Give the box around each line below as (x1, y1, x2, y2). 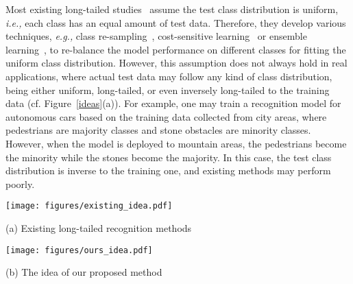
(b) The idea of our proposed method (5, 265, 162, 279)
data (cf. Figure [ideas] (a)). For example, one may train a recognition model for (5, 96, 341, 110)
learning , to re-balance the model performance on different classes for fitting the (5, 42, 346, 56)
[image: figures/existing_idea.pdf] (5, 201, 173, 211)
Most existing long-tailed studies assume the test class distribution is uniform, (5, 2, 339, 16)
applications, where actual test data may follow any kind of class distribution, (5, 69, 332, 83)
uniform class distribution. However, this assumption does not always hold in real (5, 56, 348, 70)
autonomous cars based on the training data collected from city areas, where (5, 109, 327, 123)
